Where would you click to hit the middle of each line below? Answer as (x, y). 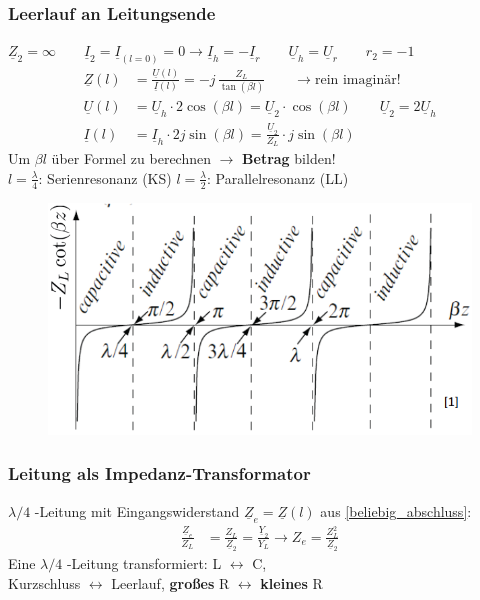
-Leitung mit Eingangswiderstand (137, 510)
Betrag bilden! (289, 158)
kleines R (291, 582)
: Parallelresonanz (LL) (277, 177)
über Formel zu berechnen (131, 158)
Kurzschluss (44, 582)
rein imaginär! (357, 79)
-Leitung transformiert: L (144, 563)
